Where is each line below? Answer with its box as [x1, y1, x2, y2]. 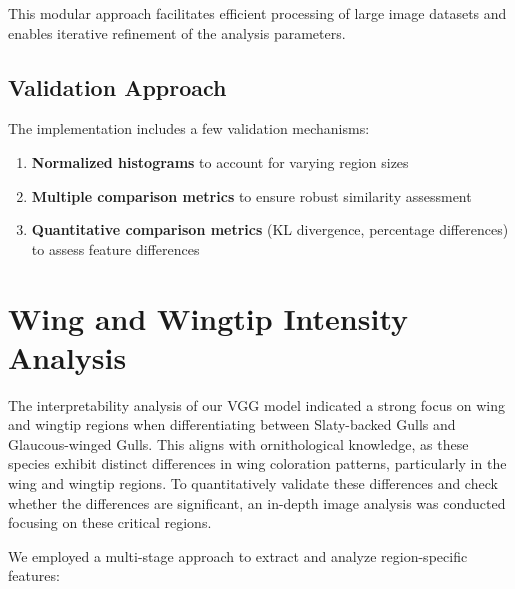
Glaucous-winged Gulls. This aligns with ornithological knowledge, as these [8, 433, 469, 454]
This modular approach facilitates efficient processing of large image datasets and [8, 3, 507, 23]
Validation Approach [8, 71, 227, 102]
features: [8, 565, 60, 586]
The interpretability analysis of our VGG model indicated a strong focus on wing [8, 394, 505, 415]
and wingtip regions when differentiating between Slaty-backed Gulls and [8, 414, 456, 435]
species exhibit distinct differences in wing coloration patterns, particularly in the [8, 453, 507, 474]
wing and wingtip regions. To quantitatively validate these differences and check [8, 473, 498, 494]
